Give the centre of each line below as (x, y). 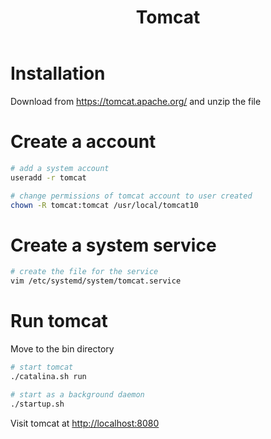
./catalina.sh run (48, 376)
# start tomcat (42, 367)
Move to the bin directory (62, 349)
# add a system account (60, 168)
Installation (58, 73)
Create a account (83, 142)
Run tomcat (59, 321)
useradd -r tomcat (48, 177)
